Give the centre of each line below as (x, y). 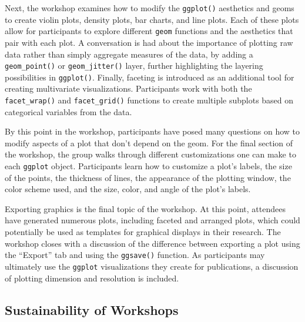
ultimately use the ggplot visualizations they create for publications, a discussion (152, 266)
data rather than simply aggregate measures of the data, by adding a (129, 54)
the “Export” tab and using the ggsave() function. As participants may (135, 255)
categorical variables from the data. (68, 111)
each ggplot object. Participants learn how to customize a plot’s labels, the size (148, 166)
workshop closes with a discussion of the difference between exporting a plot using (152, 243)
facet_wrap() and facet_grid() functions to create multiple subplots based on (149, 100)
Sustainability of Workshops (92, 309)
